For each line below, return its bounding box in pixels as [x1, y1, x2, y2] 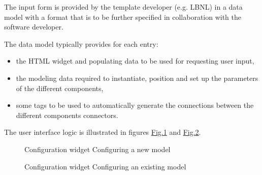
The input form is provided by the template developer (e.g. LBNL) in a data [4, 2, 243, 12]
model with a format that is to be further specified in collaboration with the [4, 11, 242, 22]
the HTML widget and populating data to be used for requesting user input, [16, 55, 254, 66]
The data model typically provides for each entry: [4, 38, 158, 49]
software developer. [4, 21, 63, 32]
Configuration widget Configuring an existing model [24, 161, 186, 171]
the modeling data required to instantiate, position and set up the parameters [16, 72, 258, 83]
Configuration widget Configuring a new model [24, 143, 171, 154]
